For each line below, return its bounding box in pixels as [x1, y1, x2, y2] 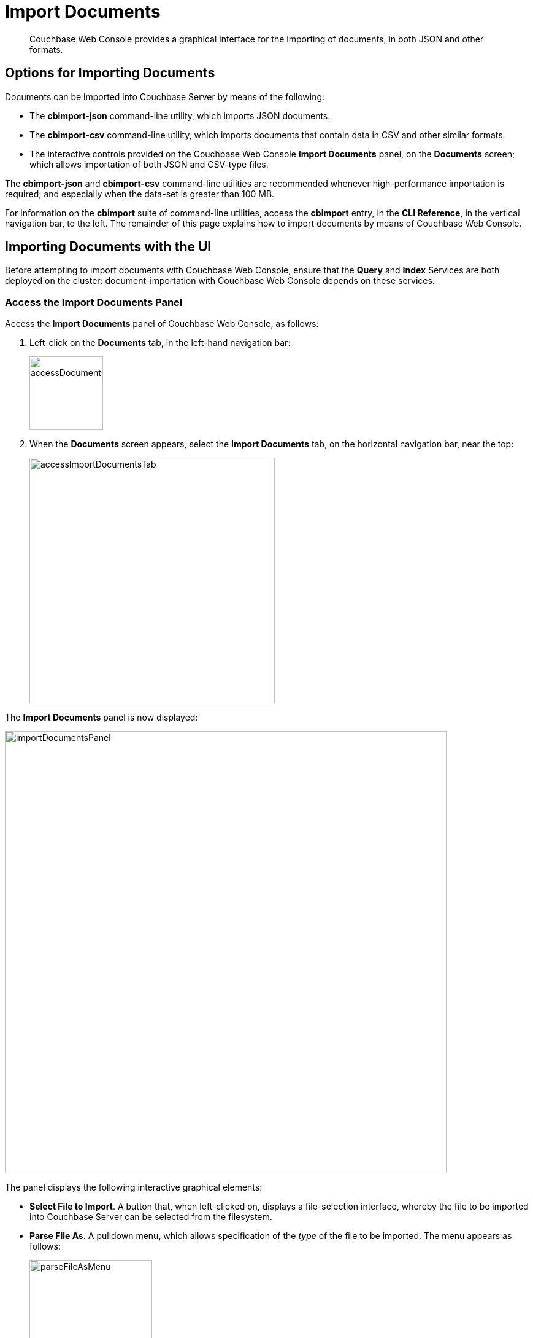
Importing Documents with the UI [5, 239, 212, 255]
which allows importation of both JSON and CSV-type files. [29, 158, 269, 170]
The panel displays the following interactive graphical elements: [5, 1182, 263, 1193]
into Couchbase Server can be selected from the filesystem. [29, 1211, 272, 1223]
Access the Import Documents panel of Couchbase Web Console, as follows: [5, 318, 319, 329]
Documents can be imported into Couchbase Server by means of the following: [5, 91, 325, 102]
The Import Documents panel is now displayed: [5, 712, 198, 723]
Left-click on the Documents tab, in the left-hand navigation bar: [29, 337, 291, 348]
